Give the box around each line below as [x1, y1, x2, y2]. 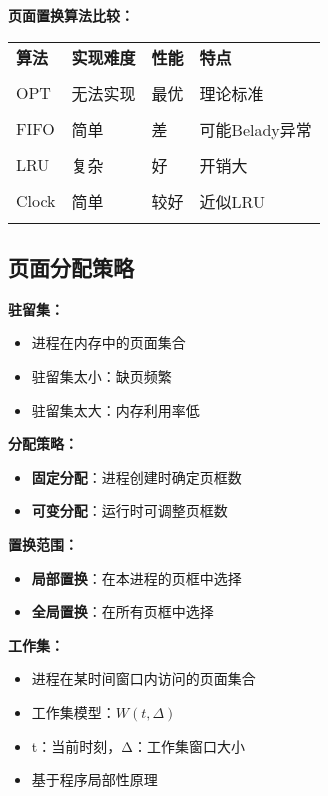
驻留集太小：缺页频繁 [31, 365, 172, 386]
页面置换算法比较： [8, 5, 134, 25]
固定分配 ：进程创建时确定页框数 [31, 466, 242, 487]
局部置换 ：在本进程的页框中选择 [31, 567, 242, 588]
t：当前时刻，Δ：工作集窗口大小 [31, 735, 245, 756]
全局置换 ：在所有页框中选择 [31, 601, 214, 622]
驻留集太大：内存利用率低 [31, 399, 200, 420]
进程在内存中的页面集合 [31, 332, 186, 353]
